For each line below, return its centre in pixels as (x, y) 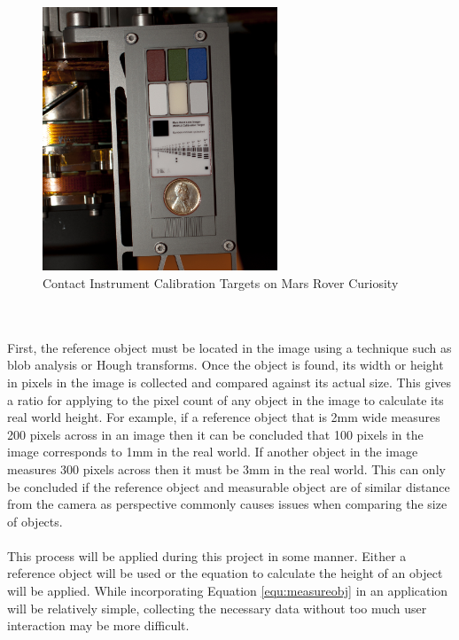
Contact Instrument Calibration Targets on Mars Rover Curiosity (221, 282)
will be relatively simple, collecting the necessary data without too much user (217, 608)
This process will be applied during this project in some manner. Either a (207, 555)
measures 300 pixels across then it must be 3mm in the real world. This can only (226, 468)
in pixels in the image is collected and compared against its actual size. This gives (229, 382)
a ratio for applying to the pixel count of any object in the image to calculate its (226, 399)
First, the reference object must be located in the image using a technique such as (229, 347)
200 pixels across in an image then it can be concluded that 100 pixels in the (215, 434)
